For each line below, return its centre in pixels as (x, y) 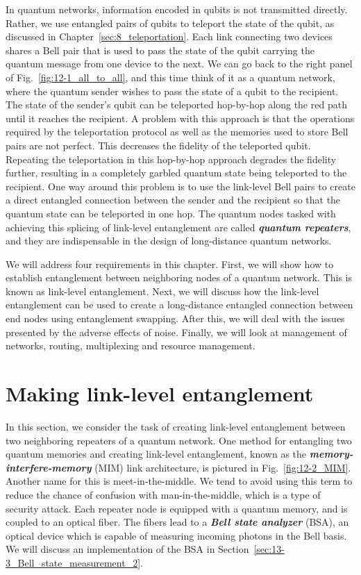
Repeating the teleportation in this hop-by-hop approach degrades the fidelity (171, 159)
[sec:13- (269, 549)
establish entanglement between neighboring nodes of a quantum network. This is (179, 277)
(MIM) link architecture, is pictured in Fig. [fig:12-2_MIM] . (223, 467)
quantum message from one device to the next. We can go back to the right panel (179, 64)
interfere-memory (49, 467)
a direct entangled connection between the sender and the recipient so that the (173, 200)
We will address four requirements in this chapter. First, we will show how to (170, 264)
